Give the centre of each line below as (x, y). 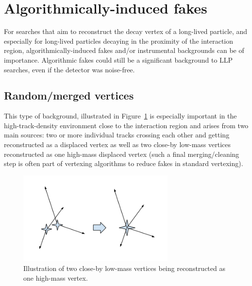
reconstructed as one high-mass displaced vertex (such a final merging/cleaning (122, 154)
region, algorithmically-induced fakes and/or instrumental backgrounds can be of (124, 50)
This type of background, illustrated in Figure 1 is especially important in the (120, 116)
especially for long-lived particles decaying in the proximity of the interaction (119, 41)
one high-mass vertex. (56, 278)
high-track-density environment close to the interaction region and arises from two (126, 125)
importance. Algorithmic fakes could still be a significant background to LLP (118, 59)
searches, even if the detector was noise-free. (69, 69)
